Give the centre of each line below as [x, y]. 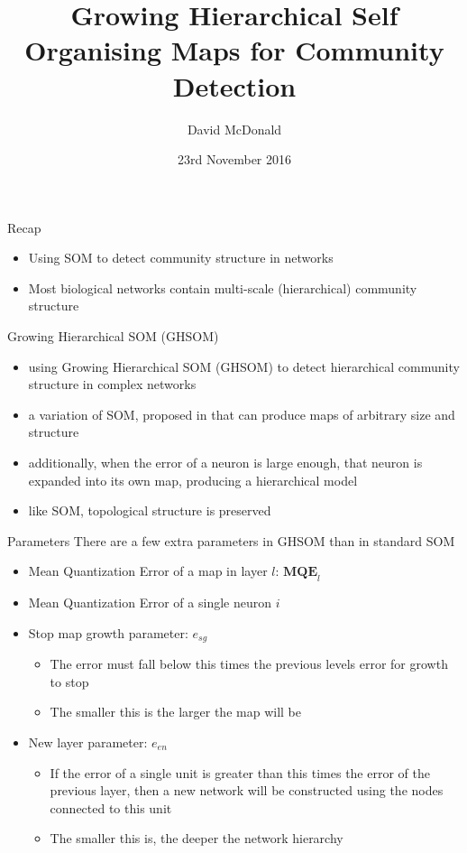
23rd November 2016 [234, 159]
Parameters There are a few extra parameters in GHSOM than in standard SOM [231, 540]
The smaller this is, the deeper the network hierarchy [197, 838]
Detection [234, 85]
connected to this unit [111, 807]
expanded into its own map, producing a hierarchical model [193, 480]
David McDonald [234, 129]
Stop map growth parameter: [108, 632]
